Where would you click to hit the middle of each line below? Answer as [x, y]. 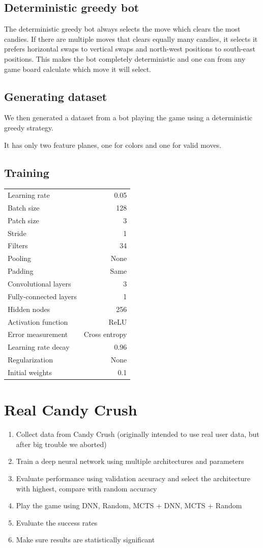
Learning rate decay [39, 347]
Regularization [30, 360]
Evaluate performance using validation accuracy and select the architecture [133, 478]
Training [27, 172]
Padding [21, 271]
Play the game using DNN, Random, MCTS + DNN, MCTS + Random [129, 505]
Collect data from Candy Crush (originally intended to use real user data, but [138, 434]
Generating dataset [56, 96]
